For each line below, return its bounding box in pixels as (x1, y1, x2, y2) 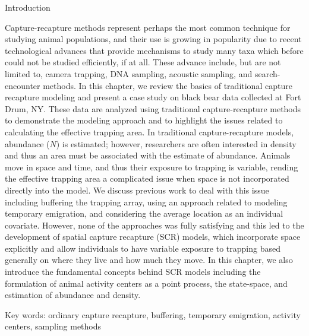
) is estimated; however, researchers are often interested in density (56, 137, 297, 150)
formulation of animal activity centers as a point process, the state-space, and (5, 277, 288, 289)
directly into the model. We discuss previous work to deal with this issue (5, 183, 269, 196)
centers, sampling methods (5, 320, 102, 332)
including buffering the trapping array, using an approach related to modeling (5, 195, 288, 208)
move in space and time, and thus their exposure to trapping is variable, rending (5, 160, 298, 173)
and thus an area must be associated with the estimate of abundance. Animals (5, 149, 291, 161)
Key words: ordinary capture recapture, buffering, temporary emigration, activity (5, 308, 301, 321)
